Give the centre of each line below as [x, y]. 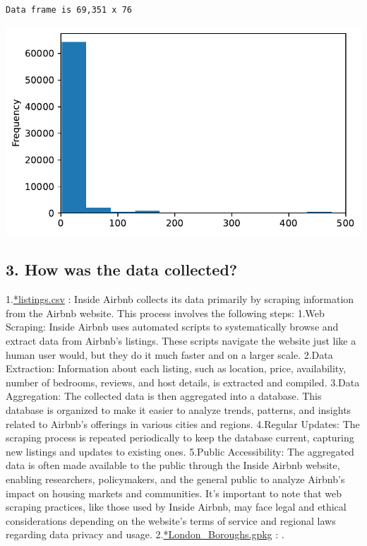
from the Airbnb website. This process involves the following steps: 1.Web [165, 313]
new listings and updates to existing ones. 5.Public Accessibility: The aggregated [180, 451]
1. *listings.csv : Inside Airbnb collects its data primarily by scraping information [180, 299]
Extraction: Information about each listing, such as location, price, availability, [176, 368]
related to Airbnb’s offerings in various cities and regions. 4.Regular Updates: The [183, 423]
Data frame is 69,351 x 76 [69, 10]
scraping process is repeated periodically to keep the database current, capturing [180, 438]
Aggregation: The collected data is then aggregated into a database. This [164, 396]
